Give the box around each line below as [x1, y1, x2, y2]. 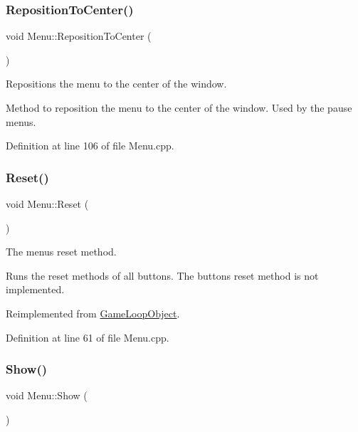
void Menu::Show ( [6, 388, 88, 403]
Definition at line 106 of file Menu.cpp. [6, 138, 174, 153]
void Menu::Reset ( [6, 196, 89, 211]
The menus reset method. [6, 244, 117, 259]
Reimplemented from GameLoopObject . [6, 305, 180, 320]
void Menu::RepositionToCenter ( [6, 28, 152, 43]
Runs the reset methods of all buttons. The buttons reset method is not [6, 268, 319, 283]
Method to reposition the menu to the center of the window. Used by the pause [6, 100, 352, 115]
